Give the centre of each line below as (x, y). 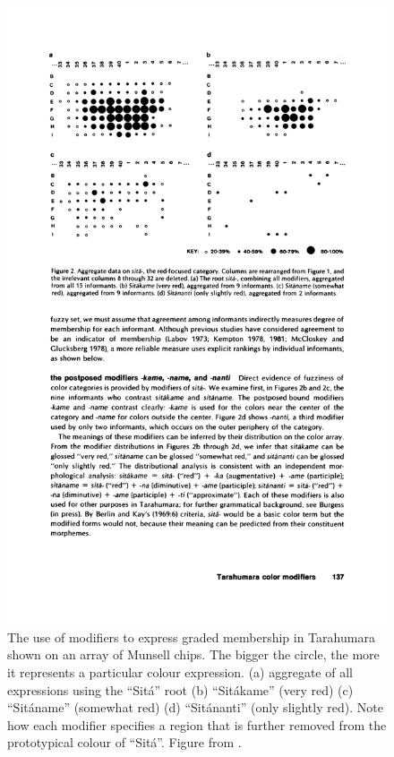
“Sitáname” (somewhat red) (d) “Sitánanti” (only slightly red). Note (195, 707)
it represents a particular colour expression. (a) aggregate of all (180, 671)
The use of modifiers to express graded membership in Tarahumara (191, 637)
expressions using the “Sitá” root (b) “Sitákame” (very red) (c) (180, 689)
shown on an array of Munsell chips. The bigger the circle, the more (193, 654)
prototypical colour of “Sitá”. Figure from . (124, 742)
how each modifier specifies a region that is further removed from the (197, 724)
